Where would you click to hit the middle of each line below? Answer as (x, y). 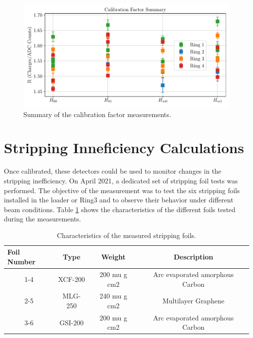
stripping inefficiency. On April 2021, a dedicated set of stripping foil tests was (121, 180)
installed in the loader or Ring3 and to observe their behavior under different (119, 200)
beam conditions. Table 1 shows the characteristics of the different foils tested (120, 209)
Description (193, 257)
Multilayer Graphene (193, 301)
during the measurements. (43, 219)
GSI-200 (72, 322)
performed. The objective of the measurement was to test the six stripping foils (122, 190)
